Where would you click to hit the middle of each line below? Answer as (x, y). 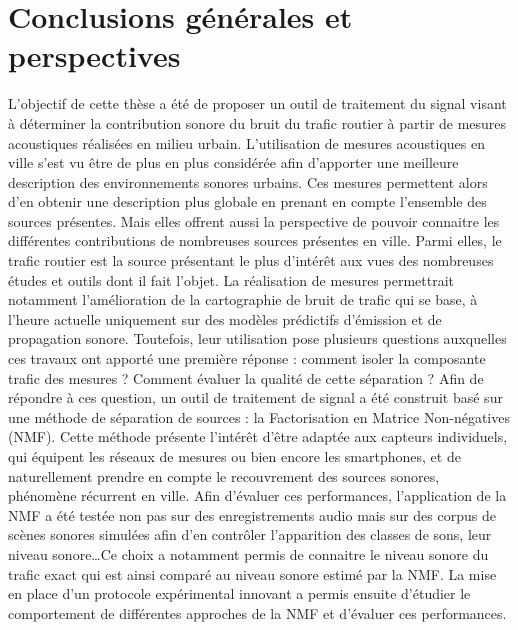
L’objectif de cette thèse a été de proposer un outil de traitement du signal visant (257, 103)
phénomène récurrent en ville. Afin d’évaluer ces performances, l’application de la (257, 495)
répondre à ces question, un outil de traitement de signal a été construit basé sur (255, 397)
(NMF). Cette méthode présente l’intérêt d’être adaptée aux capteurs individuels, (258, 436)
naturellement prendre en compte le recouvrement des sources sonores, (224, 475)
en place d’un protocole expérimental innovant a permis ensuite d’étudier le (239, 593)
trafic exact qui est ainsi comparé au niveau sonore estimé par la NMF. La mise (252, 573)
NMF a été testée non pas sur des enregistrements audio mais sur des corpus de (252, 514)
